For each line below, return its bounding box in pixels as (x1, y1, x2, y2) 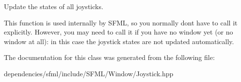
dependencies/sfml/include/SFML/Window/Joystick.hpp (4, 68, 174, 78)
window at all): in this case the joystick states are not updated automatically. (4, 36, 234, 46)
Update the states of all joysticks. (4, 1, 103, 11)
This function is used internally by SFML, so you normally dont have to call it (4, 17, 238, 27)
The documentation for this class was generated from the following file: (4, 52, 215, 62)
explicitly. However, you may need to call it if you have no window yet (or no (4, 27, 233, 37)
